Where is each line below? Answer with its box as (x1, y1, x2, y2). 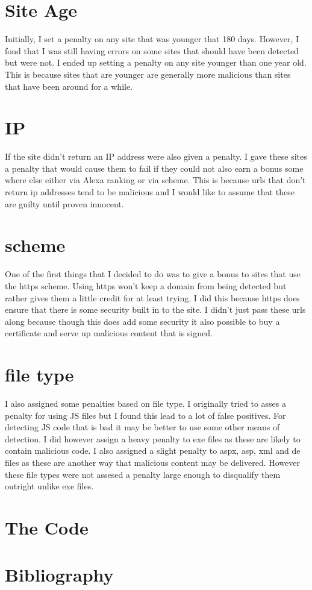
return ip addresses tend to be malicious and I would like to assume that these (5, 186, 295, 198)
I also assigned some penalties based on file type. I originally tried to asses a (5, 397, 286, 409)
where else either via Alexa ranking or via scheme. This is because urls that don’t (5, 174, 306, 186)
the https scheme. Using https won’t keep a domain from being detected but (5, 279, 287, 292)
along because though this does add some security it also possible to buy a (5, 315, 280, 327)
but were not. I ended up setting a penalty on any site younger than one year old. (5, 56, 307, 69)
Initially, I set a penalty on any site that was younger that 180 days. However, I (5, 33, 299, 45)
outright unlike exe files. (5, 480, 94, 492)
